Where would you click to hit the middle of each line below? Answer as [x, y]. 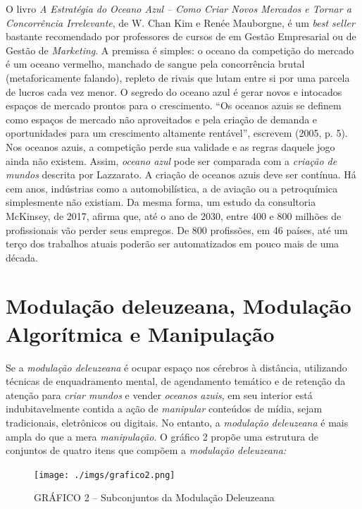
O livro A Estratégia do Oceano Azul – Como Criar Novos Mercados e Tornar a [179, 8]
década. [22, 257]
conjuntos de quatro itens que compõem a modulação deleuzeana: [146, 450]
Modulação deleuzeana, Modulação [179, 306]
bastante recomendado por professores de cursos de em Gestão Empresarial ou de [181, 36]
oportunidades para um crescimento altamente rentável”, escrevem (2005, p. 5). [177, 133]
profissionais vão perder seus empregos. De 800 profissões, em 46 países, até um [177, 229]
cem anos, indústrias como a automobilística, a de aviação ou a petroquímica [172, 188]
